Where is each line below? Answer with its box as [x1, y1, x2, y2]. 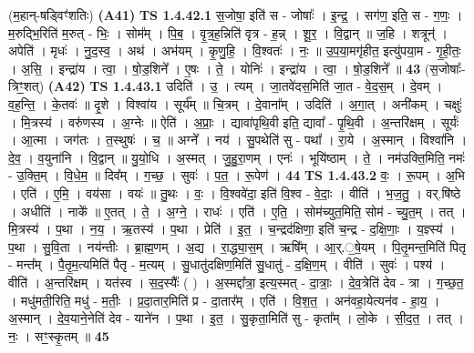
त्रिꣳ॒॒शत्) [8, 76, 45, 96]
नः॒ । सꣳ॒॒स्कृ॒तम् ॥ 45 [8, 326, 109, 345]
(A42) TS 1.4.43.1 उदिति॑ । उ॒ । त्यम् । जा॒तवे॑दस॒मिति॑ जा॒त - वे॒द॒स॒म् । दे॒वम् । [47, 76, 443, 96]
